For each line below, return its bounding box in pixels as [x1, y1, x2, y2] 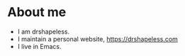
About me [7, 4, 67, 20]
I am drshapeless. [17, 27, 70, 36]
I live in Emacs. [17, 42, 62, 50]
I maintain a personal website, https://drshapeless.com [17, 34, 179, 43]
